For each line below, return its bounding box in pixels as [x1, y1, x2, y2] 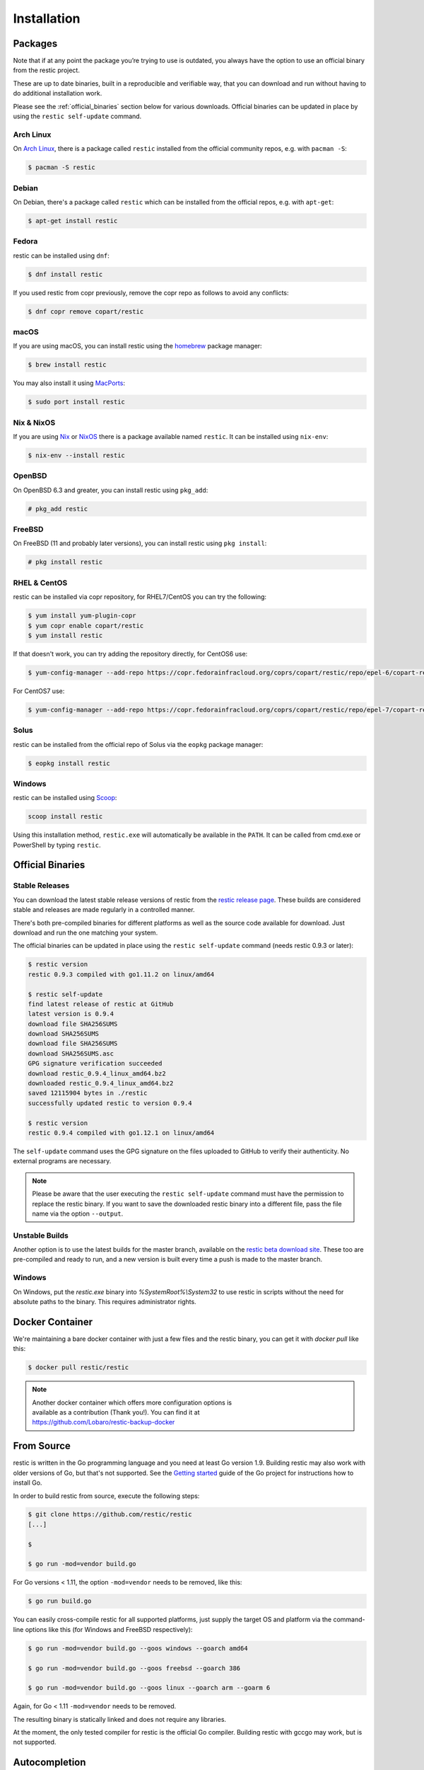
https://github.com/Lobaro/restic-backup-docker [32, 1418, 175, 1427]
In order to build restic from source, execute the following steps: [13, 1491, 200, 1500]
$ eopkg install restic [28, 759, 111, 767]
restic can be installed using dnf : [13, 251, 110, 260]
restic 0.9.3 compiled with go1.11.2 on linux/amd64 [28, 970, 215, 978]
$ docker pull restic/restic [28, 1364, 129, 1371]
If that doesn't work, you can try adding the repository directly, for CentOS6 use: [13, 649, 248, 658]
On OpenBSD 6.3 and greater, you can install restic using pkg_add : [13, 486, 208, 494]
